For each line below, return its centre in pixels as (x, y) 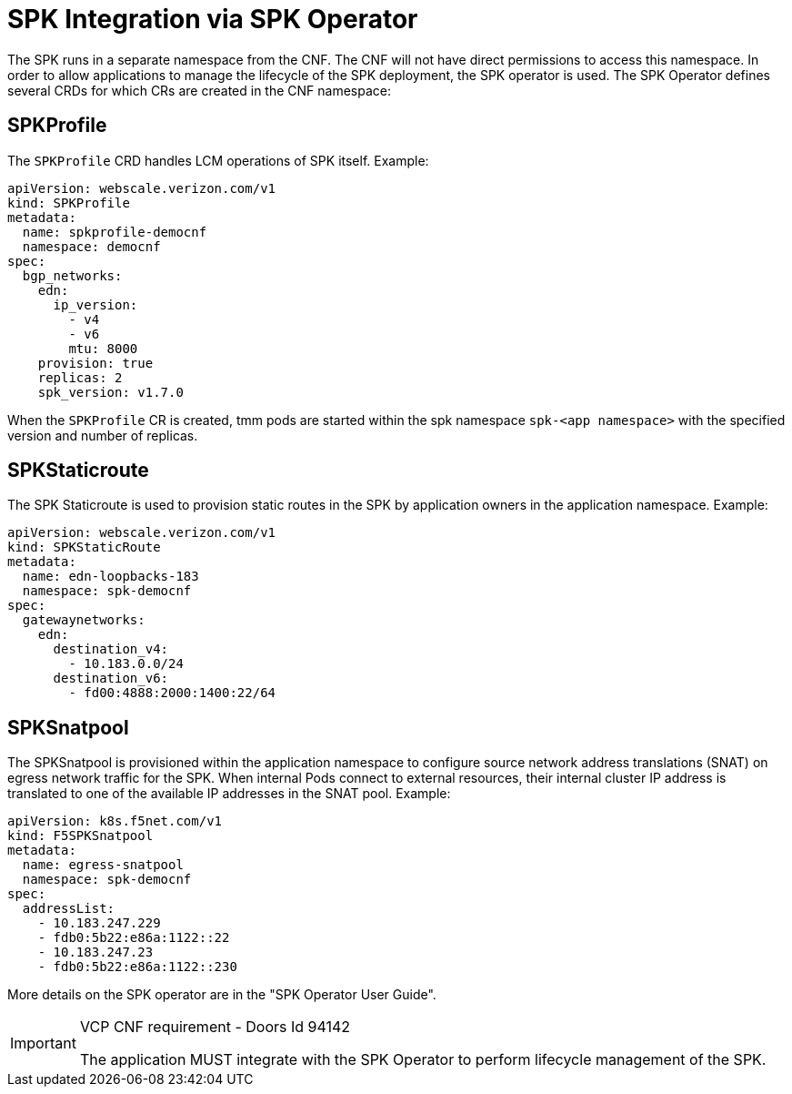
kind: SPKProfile (69, 203)
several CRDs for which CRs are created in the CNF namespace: (199, 90)
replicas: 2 (80, 377)
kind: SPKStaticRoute (84, 547)
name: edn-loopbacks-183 (110, 577)
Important (43, 1043)
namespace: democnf (91, 246)
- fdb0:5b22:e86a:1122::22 (134, 938)
